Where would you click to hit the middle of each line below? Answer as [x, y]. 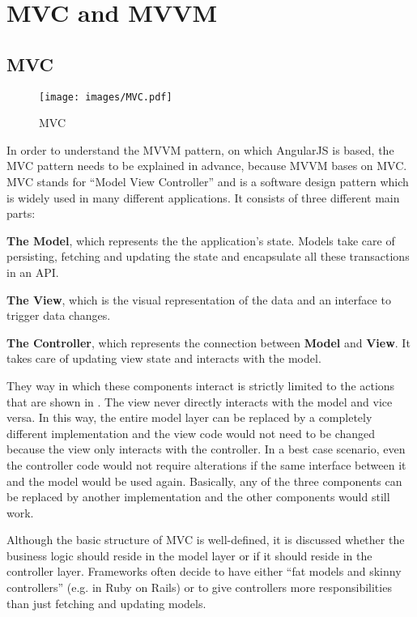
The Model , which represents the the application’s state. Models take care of [201, 240]
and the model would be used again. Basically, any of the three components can [204, 481]
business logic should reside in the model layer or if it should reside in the [189, 555]
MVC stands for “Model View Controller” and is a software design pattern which [208, 182]
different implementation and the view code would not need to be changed [191, 433]
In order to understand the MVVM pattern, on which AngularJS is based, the [200, 149]
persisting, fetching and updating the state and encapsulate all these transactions [208, 256]
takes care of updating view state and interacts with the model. [164, 358]
